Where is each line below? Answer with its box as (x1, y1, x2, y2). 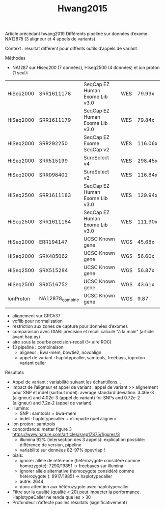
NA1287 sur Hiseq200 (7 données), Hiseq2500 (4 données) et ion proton (12, 65, 160, 70)
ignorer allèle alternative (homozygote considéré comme (19, 468, 134, 474)
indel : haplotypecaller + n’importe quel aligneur (19, 416, 117, 422)
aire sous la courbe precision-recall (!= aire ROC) (12, 339, 112, 345)
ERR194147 (39, 238, 68, 245)
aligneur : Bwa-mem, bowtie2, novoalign (19, 349, 102, 355)
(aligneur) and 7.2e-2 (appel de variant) (12, 400, 92, 406)
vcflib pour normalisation (12, 318, 63, 324)
